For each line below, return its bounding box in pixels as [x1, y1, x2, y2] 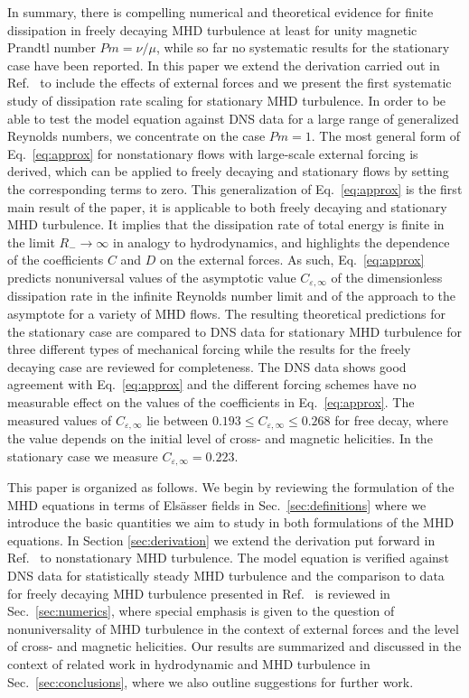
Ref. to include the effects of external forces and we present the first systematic [7, 73, 452, 92]
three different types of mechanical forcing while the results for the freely [7, 340, 411, 358]
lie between [146, 410, 209, 429]
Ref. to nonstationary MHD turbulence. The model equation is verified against [7, 548, 449, 567]
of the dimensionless [331, 267, 443, 286]
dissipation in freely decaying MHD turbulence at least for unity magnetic [7, 20, 417, 39]
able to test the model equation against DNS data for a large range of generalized [7, 108, 459, 127]
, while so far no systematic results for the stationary [155, 38, 450, 57]
